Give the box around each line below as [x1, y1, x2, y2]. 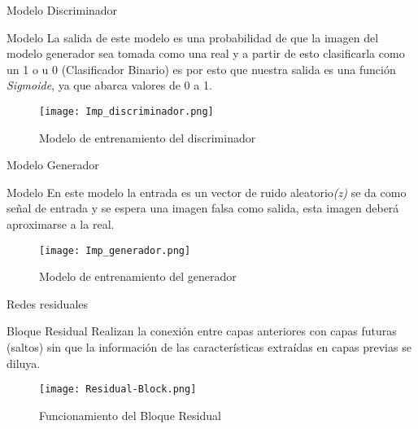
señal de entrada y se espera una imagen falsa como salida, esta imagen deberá [7, 199, 399, 217]
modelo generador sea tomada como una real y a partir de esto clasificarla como [7, 45, 405, 62]
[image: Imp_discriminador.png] [39, 105, 214, 117]
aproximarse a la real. [7, 216, 115, 232]
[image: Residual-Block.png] [39, 383, 197, 396]
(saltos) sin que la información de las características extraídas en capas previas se [7, 339, 411, 356]
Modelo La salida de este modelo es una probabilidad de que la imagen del [7, 28, 379, 46]
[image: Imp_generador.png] [39, 244, 191, 256]
